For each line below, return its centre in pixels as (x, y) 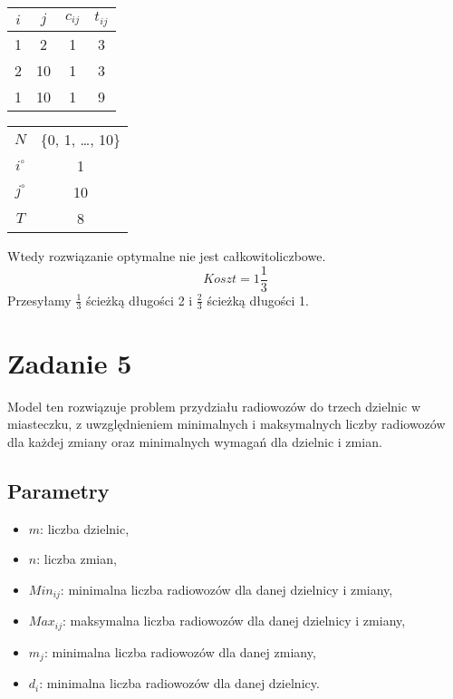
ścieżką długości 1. (258, 300)
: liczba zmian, (77, 559)
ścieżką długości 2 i (139, 300)
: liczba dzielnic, (85, 528)
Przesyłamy (39, 300)
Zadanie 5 (70, 362)
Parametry (58, 490)
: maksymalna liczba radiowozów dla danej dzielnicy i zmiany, (234, 621)
